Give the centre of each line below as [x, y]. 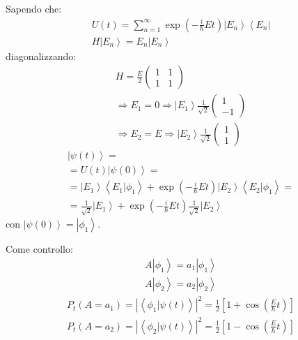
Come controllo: [39, 249]
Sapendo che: [34, 8]
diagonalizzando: [41, 56]
